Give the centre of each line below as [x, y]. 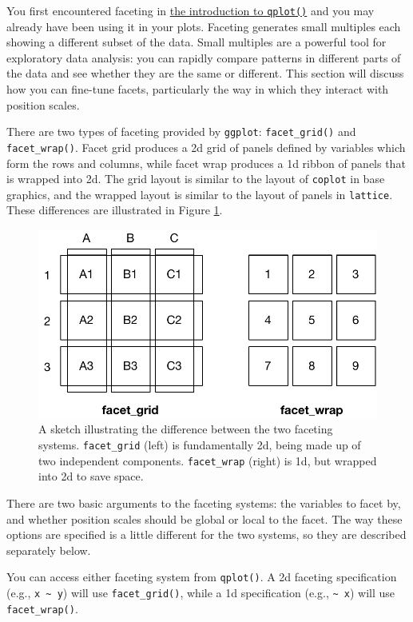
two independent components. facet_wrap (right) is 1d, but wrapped [208, 460]
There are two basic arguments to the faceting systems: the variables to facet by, [204, 502]
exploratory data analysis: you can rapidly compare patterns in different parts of [204, 57]
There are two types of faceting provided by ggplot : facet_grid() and [181, 132]
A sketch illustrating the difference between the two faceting [186, 429]
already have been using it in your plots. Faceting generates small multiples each [204, 26]
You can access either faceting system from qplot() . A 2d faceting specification [202, 577]
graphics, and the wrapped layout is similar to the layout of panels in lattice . [200, 194]
